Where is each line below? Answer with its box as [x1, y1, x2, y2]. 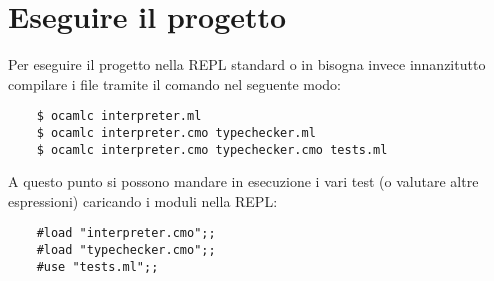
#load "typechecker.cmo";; [36, 243, 216, 258]
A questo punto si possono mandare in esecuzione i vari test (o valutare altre [8, 171, 479, 192]
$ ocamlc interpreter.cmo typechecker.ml [36, 125, 316, 140]
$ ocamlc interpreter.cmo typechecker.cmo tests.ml [36, 142, 388, 157]
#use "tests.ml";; [36, 259, 159, 274]
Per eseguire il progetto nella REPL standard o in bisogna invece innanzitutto [8, 54, 486, 75]
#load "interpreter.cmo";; [36, 226, 216, 241]
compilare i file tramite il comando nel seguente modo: [8, 73, 342, 94]
